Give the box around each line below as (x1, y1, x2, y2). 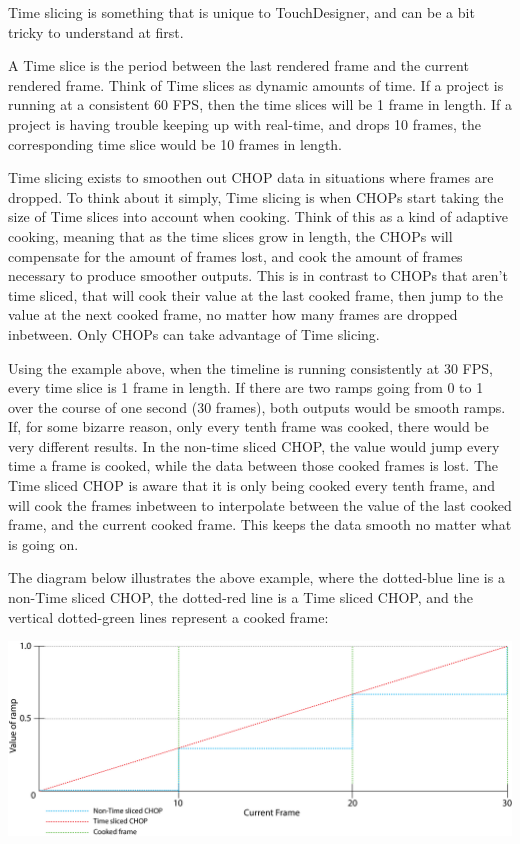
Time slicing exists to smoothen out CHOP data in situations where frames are (8, 167, 494, 188)
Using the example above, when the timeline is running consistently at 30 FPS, (8, 357, 493, 378)
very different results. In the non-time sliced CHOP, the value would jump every (8, 435, 500, 456)
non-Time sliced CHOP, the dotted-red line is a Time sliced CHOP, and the (8, 587, 473, 608)
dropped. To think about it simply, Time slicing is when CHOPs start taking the (8, 186, 504, 207)
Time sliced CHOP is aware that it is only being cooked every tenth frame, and (8, 475, 496, 496)
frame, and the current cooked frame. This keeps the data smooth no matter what (8, 514, 512, 535)
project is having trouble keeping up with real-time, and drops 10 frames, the (8, 113, 481, 134)
